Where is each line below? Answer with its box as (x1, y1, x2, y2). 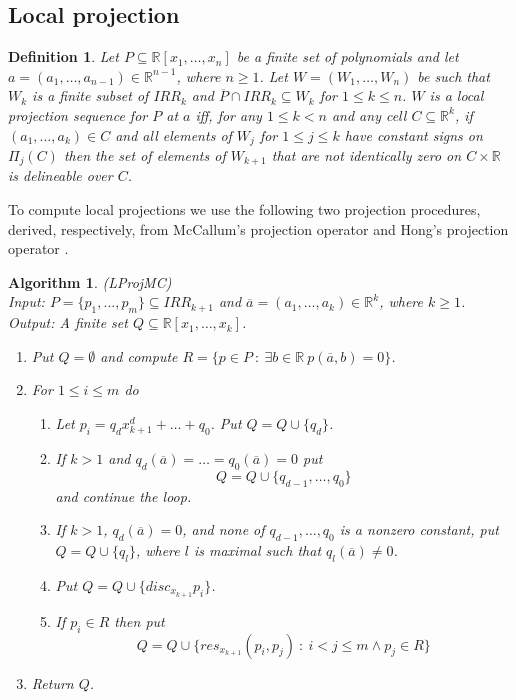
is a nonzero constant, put (339, 519, 499, 540)
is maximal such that (193, 540, 322, 561)
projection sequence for (8, 104, 148, 125)
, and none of (182, 519, 265, 540)
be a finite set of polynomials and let (236, 46, 459, 67)
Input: (8, 291, 45, 312)
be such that (417, 65, 490, 86)
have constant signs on (344, 124, 483, 145)
